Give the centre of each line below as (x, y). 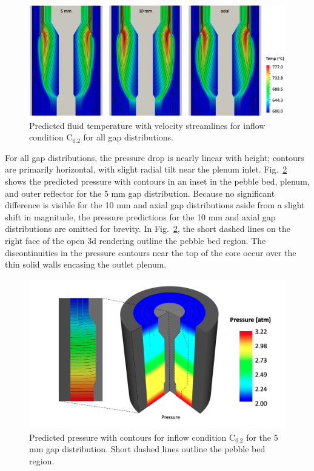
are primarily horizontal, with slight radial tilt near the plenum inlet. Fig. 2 (146, 169)
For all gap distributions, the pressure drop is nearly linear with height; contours (155, 157)
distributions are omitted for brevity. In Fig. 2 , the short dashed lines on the (148, 229)
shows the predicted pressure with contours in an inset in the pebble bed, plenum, (157, 181)
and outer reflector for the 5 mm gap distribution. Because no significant (140, 193)
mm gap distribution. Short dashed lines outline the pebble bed (147, 449)
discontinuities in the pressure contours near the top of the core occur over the (151, 252)
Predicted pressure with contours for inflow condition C (132, 437)
